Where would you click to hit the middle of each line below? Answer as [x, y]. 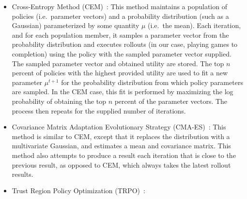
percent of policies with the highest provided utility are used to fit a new [120, 73]
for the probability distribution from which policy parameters [152, 82]
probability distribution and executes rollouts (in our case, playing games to [125, 44]
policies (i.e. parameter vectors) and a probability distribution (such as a [120, 16]
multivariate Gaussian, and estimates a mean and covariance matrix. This [121, 146]
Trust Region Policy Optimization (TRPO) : [78, 190]
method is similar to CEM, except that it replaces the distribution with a [121, 136]
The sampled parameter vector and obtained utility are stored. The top [118, 63]
